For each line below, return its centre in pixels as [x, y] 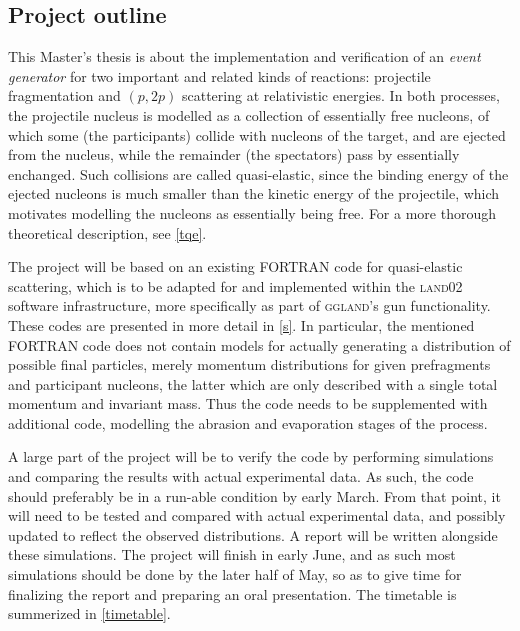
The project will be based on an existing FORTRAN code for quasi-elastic [235, 266]
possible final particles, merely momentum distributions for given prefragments [249, 364]
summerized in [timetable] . [89, 613]
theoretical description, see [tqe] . [107, 232]
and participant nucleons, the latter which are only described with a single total [253, 383]
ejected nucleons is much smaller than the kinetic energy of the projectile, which [254, 193]
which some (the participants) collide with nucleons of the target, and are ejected [257, 134]
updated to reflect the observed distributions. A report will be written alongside [253, 534]
